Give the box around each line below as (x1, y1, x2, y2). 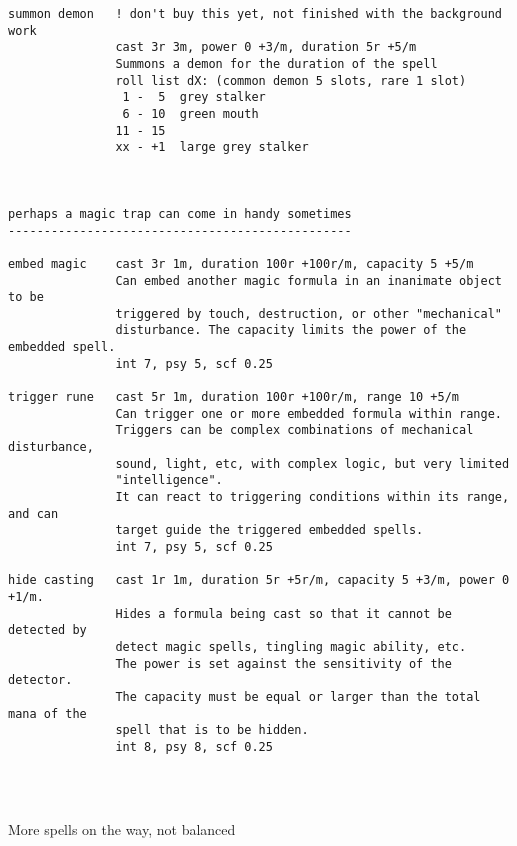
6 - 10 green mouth (122, 106, 259, 121)
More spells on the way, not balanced (8, 818, 236, 839)
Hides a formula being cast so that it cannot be (115, 606, 452, 621)
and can (8, 506, 59, 521)
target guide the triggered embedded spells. (115, 523, 424, 538)
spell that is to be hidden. (115, 723, 309, 738)
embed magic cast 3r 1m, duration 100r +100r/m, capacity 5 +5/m (8, 256, 474, 271)
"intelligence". (115, 473, 223, 488)
